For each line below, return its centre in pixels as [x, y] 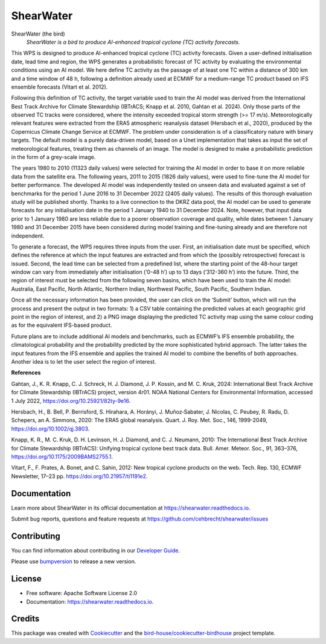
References [26, 373]
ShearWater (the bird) [38, 34]
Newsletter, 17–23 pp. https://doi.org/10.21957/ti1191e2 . [79, 476]
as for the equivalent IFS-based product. [62, 325]
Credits [25, 619]
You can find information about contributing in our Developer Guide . [96, 550]
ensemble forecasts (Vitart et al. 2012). [59, 87]
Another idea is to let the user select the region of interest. [84, 361]
